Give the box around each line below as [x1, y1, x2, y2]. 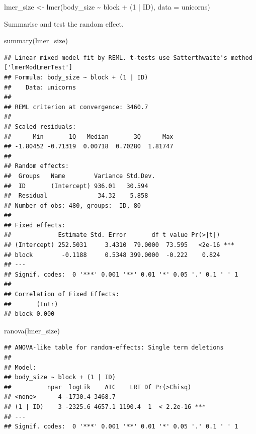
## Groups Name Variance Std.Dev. [4, 172, 155, 180]
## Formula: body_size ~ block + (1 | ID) [4, 73, 148, 81]
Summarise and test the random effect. [4, 18, 124, 29]
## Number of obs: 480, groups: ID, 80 [4, 202, 141, 209]
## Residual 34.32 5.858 [4, 192, 148, 200]
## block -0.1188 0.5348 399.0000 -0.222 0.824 [4, 251, 220, 258]
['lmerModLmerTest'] [4, 64, 73, 71]
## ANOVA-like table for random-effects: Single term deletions [4, 344, 224, 352]
